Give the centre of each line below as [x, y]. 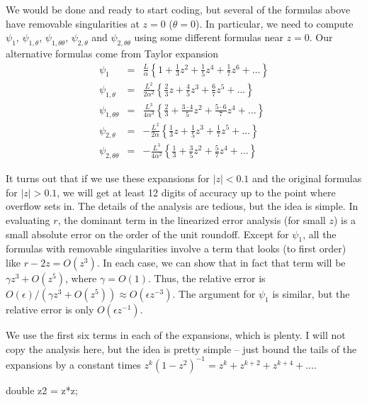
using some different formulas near [209, 37]
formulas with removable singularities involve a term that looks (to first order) [176, 249]
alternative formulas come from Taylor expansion [112, 53]
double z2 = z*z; [42, 390]
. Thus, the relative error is [207, 278]
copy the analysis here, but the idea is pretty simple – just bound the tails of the [181, 348]
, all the [320, 234]
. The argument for [214, 294]
